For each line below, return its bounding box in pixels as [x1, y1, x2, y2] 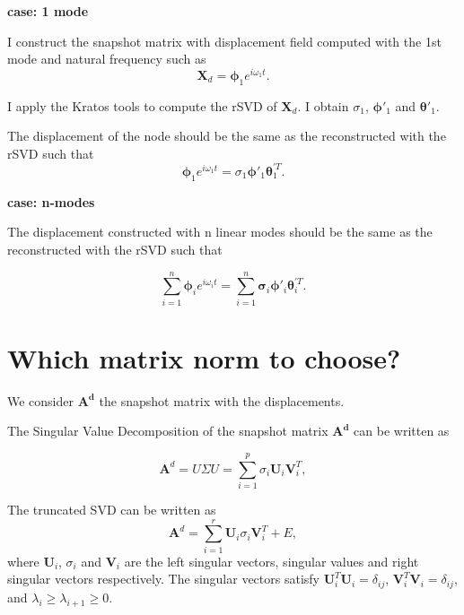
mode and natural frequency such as [7, 49, 206, 68]
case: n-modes [7, 192, 95, 211]
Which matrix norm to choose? [7, 339, 401, 376]
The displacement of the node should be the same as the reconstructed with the [7, 126, 446, 145]
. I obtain [297, 96, 349, 115]
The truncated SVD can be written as [7, 500, 216, 519]
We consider [7, 391, 74, 410]
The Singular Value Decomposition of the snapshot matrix [7, 421, 328, 440]
